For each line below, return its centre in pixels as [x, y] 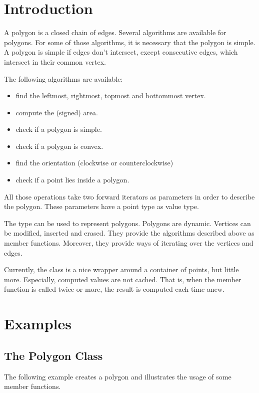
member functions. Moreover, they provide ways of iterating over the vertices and [129, 243]
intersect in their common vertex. [55, 61]
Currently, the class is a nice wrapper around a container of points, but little [121, 269]
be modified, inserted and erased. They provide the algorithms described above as [129, 233]
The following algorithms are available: [63, 78]
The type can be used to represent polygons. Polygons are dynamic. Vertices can [127, 223]
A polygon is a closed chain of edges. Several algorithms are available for [115, 32]
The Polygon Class [53, 355]
